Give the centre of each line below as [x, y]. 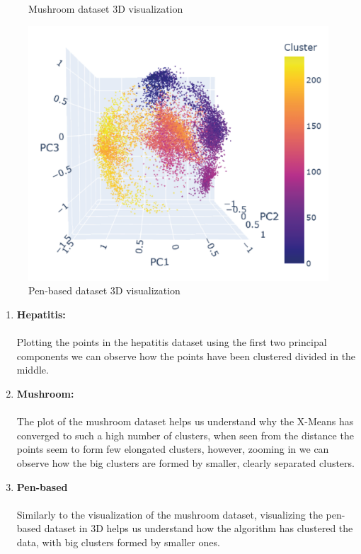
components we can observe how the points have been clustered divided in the [186, 356]
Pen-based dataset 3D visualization [104, 290]
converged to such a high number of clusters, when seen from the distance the [185, 435]
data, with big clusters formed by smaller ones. [118, 542]
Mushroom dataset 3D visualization [106, 8]
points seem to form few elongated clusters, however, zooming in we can [173, 449]
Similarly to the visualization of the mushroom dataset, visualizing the [170, 514]
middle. [33, 370]
